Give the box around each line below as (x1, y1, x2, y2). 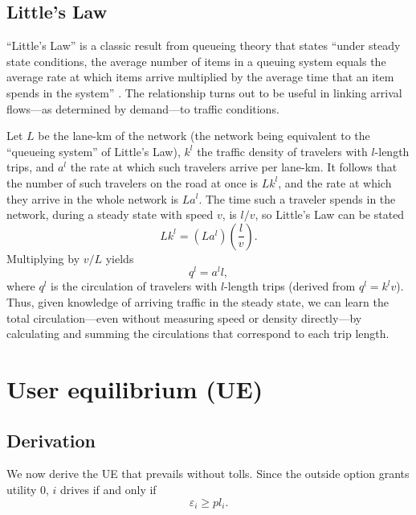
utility (6, 480, 37, 497)
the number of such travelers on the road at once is (6, 174, 259, 191)
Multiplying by (6, 249, 80, 266)
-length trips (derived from (224, 278, 356, 295)
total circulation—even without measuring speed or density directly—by (6, 309, 362, 326)
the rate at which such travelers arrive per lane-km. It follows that (70, 159, 398, 175)
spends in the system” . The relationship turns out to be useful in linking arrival (6, 84, 402, 101)
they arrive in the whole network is (6, 190, 179, 207)
